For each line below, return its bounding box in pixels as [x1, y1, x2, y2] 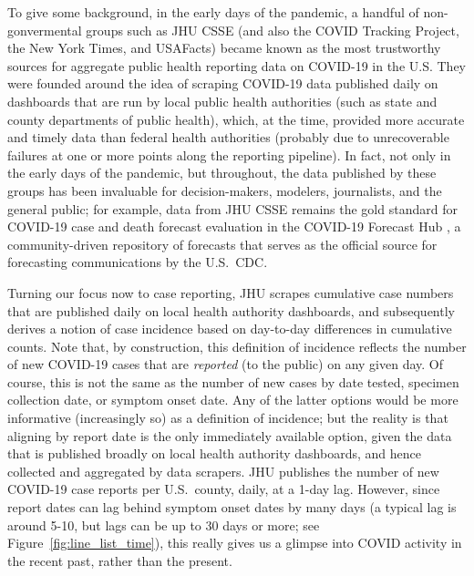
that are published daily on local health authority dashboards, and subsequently [7, 301, 455, 320]
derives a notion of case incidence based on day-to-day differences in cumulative [7, 319, 452, 338]
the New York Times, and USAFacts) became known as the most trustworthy [7, 38, 441, 57]
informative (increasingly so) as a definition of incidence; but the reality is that [7, 408, 448, 427]
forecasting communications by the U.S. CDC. [7, 252, 268, 272]
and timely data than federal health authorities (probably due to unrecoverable [7, 128, 449, 147]
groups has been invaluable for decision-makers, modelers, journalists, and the [7, 180, 442, 200]
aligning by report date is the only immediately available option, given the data [7, 426, 452, 445]
